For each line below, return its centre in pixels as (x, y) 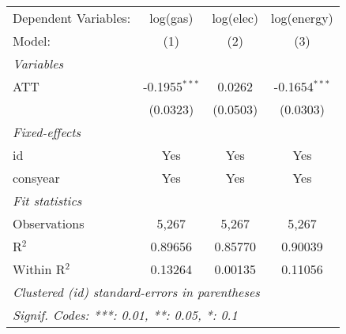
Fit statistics (47, 200)
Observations (49, 223)
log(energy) (302, 18)
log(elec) (235, 18)
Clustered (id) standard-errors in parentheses (136, 292)
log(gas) (171, 18)
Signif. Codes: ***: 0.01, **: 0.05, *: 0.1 (125, 315)
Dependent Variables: (72, 18)
